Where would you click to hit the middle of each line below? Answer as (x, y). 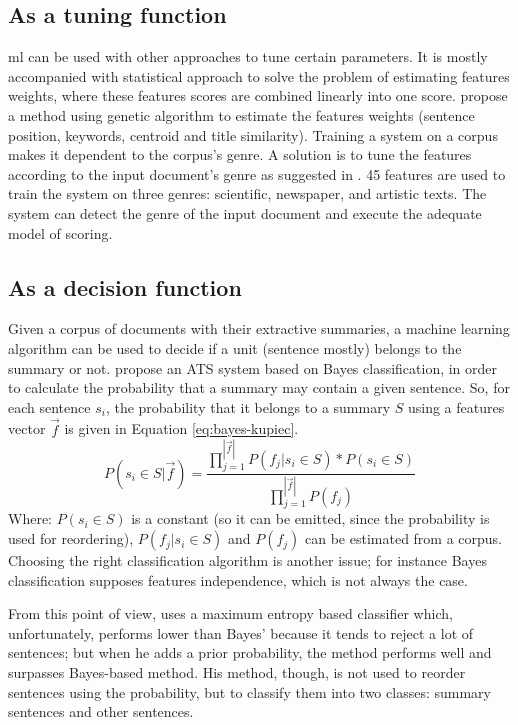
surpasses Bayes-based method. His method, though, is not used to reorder (237, 672)
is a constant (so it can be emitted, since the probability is (310, 518)
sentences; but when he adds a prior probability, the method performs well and (250, 652)
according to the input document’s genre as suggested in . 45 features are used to (257, 173)
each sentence (49, 406)
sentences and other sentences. (101, 711)
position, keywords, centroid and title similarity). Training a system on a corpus (253, 134)
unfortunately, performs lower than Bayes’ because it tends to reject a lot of (241, 632)
